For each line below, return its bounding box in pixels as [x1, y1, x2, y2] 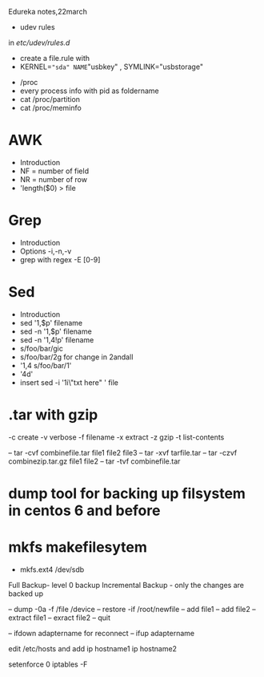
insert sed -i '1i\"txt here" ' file [19, 377, 118, 387]
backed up [8, 589, 44, 598]
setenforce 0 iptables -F [8, 659, 88, 669]
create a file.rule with [19, 54, 90, 63]
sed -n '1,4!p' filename [19, 334, 94, 344]
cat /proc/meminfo [19, 103, 82, 112]
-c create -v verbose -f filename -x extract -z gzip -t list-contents [8, 432, 225, 442]
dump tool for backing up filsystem [8, 484, 246, 502]
